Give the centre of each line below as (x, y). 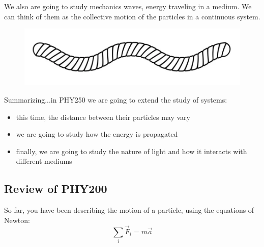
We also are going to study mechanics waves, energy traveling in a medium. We (128, 6)
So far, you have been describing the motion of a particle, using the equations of (129, 210)
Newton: (17, 220)
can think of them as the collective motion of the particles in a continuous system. (132, 16)
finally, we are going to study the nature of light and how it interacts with (131, 151)
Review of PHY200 (56, 189)
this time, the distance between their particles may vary (103, 117)
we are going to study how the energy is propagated (97, 134)
